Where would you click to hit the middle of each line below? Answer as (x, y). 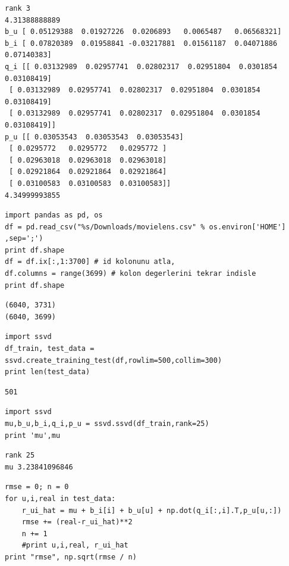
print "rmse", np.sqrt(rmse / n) (71, 557)
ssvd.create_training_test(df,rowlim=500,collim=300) (114, 360)
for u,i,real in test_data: (60, 498)
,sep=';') (24, 239)
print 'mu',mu (33, 435)
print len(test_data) (48, 372)
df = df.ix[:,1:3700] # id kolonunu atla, (90, 262)
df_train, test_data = (50, 349)
